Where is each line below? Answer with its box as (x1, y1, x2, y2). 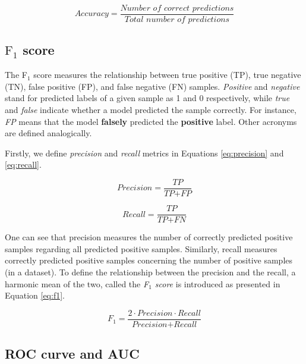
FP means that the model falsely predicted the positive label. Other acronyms (5, 115, 297, 127)
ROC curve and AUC (5, 344, 140, 363)
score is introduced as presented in (154, 277, 280, 290)
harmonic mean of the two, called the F (5, 277, 149, 290)
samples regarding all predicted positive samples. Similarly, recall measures (5, 242, 277, 255)
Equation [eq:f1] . (5, 289, 65, 302)
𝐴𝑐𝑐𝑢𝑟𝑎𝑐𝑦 (74, 10, 109, 18)
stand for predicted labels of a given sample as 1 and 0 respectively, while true (5, 92, 290, 104)
